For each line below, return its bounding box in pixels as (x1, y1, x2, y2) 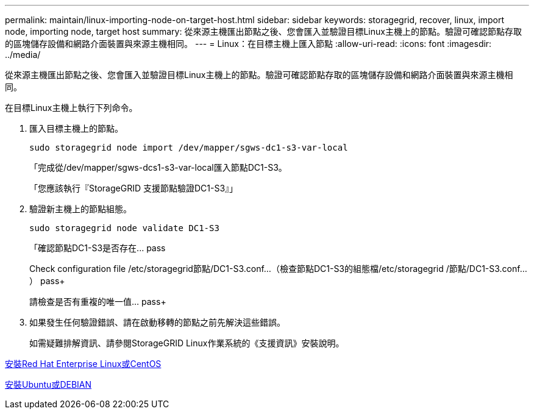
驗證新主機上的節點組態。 (29, 204, 132, 214)
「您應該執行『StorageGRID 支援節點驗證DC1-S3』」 (29, 183, 238, 193)
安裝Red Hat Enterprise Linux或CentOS (5, 359, 162, 369)
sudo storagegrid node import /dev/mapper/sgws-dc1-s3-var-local (29, 143, 348, 152)
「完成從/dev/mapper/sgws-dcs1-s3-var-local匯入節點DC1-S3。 (29, 162, 287, 173)
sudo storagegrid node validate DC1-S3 (29, 223, 219, 233)
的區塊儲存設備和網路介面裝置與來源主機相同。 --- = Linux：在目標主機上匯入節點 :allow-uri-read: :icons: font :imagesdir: (5, 38, 492, 49)
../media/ (5, 49, 41, 60)
